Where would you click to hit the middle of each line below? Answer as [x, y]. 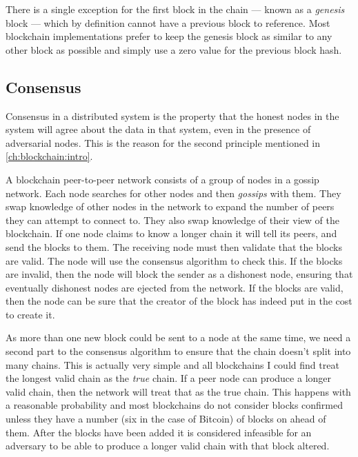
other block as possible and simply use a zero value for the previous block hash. [174, 49]
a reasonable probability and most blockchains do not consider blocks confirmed [175, 405]
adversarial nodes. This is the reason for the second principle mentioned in [163, 142]
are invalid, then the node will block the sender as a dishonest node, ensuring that [179, 274]
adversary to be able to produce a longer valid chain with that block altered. [168, 446]
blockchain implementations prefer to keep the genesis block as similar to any [169, 36]
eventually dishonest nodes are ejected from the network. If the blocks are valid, [175, 287]
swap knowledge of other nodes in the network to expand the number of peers [170, 206]
